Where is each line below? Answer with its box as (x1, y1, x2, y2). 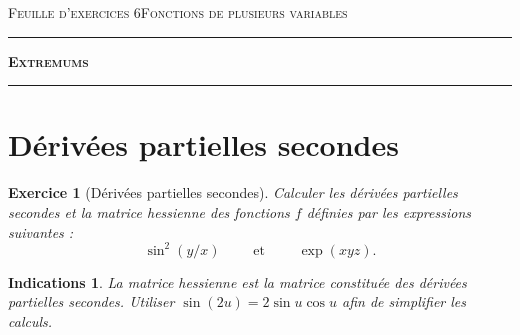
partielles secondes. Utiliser (8, 291, 175, 312)
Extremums (8, 50, 89, 71)
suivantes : (8, 221, 74, 242)
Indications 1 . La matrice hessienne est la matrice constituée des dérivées (8, 271, 467, 292)
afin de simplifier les (342, 291, 467, 312)
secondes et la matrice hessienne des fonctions (8, 201, 290, 222)
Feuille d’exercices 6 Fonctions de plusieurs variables (8, 2, 348, 22)
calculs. (8, 310, 53, 331)
